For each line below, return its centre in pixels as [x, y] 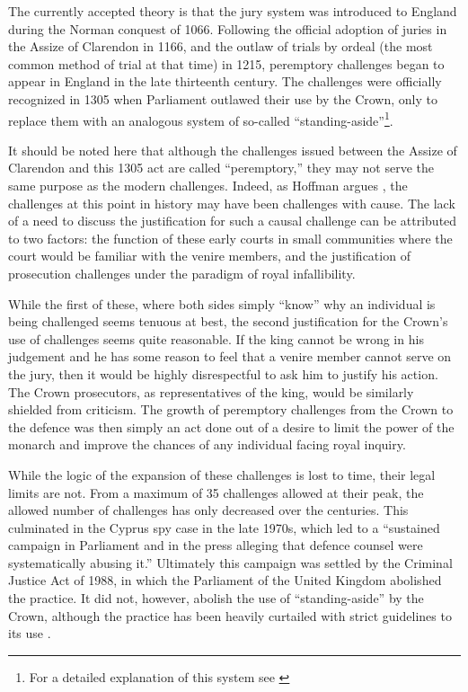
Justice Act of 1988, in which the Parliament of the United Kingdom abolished [225, 580]
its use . [30, 633]
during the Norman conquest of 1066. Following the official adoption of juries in [228, 28]
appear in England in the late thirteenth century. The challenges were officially [225, 81]
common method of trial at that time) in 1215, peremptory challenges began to [226, 63]
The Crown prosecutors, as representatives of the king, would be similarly [211, 391]
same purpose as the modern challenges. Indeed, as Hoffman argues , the [208, 185]
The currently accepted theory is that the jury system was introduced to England [233, 11]
